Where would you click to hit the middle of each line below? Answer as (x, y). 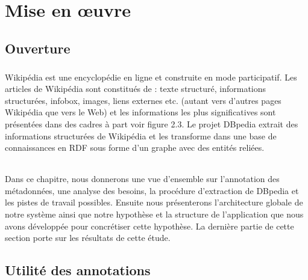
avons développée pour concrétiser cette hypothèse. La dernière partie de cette (149, 226)
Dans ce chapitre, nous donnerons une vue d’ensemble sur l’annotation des (142, 179)
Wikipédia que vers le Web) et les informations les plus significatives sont (140, 112)
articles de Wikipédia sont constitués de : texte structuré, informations (136, 89)
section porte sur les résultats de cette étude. (88, 238)
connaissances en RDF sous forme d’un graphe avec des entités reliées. (135, 148)
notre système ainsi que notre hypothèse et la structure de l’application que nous (154, 214)
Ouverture (38, 48)
